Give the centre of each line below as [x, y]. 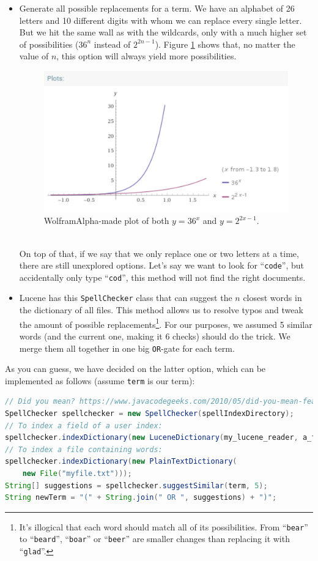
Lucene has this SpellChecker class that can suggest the [126, 298]
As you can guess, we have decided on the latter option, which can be [135, 369]
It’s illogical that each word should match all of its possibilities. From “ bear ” [164, 526]
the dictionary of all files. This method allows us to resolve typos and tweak [161, 310]
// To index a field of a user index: [84, 425]
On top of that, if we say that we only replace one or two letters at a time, [159, 253]
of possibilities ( [49, 44]
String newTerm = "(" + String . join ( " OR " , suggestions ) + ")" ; [141, 498]
